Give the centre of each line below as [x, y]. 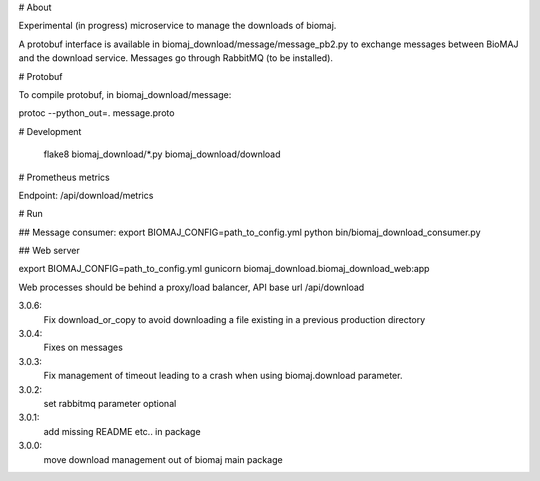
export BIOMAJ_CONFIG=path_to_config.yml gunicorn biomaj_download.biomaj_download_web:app [224, 269]
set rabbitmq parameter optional [110, 403]
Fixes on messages [83, 347]
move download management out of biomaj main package [163, 459]
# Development [50, 131]
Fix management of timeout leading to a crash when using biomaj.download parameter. [223, 376]
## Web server [49, 251]
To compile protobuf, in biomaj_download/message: [125, 94]
